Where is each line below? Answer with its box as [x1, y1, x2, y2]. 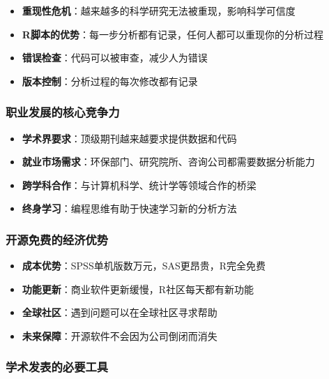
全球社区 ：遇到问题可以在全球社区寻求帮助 [22, 305, 217, 320]
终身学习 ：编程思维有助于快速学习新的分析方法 [22, 201, 237, 216]
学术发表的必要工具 [6, 358, 109, 376]
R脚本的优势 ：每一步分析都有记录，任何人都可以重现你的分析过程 [22, 27, 323, 41]
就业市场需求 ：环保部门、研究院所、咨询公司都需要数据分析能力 [22, 154, 315, 169]
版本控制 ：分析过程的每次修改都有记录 [22, 73, 198, 88]
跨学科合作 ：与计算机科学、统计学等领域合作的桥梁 [22, 177, 257, 192]
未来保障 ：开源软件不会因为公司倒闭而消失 [22, 328, 217, 343]
